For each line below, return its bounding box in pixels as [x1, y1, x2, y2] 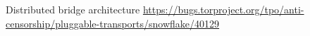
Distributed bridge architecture [6, 2, 140, 16]
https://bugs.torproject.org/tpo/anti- [142, 2, 304, 16]
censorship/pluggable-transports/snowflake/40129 [6, 16, 220, 30]
